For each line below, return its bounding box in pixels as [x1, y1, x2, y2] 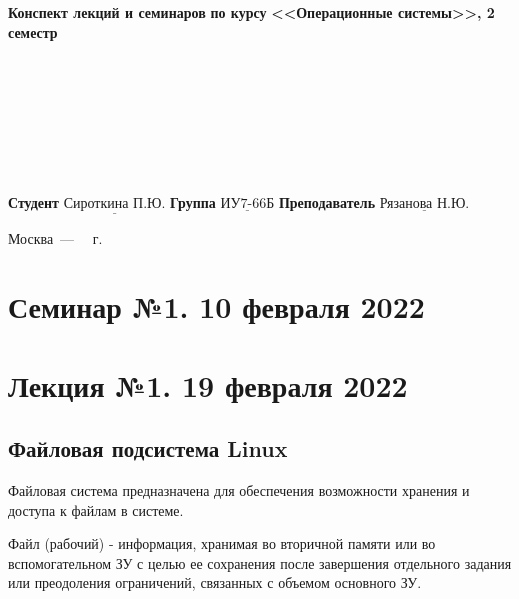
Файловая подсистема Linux [8, 433, 288, 464]
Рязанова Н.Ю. [379, 197, 470, 212]
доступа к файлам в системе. [8, 499, 184, 520]
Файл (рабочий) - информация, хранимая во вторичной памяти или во [8, 533, 436, 554]
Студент [8, 192, 59, 213]
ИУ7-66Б [220, 197, 275, 212]
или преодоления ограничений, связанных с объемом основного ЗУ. [8, 572, 422, 593]
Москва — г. [8, 227, 103, 248]
